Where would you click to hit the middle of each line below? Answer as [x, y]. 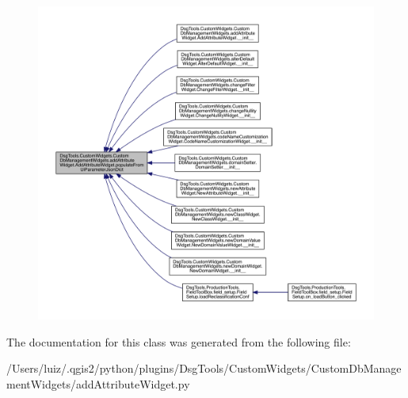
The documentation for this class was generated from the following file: [179, 341]
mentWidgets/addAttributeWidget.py [98, 383]
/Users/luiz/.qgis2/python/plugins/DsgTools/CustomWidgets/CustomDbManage [204, 368]
